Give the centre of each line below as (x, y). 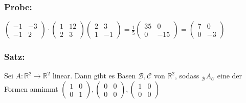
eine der (230, 76)
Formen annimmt (31, 89)
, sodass (187, 76)
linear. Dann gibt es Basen (94, 76)
